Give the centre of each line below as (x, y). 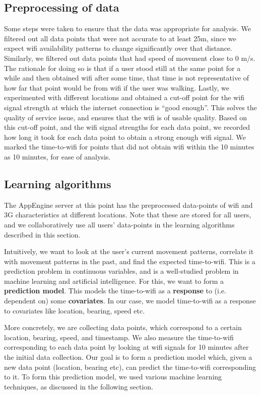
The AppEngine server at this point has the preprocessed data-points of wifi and (128, 205)
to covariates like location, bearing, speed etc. (75, 310)
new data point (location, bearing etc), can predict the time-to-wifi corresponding (130, 367)
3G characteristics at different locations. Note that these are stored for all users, (128, 215)
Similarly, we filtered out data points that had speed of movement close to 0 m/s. (130, 58)
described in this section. (42, 234)
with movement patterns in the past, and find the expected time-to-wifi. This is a (130, 261)
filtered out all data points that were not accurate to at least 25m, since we (120, 38)
